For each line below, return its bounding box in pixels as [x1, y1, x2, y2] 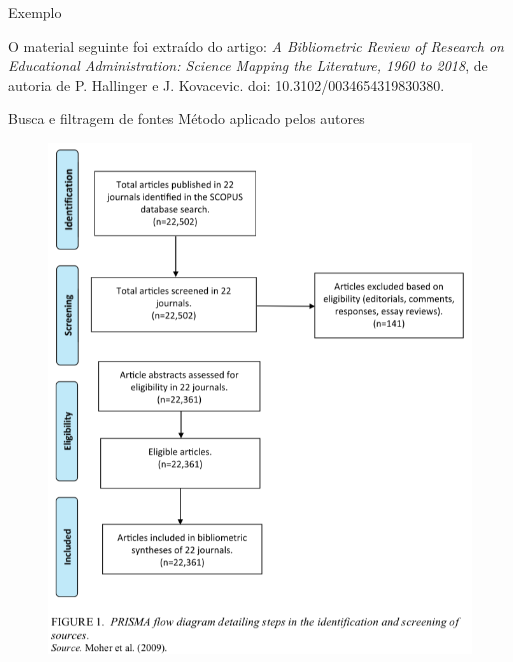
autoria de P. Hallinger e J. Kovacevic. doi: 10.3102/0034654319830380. [8, 74, 445, 95]
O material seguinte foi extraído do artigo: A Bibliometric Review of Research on [8, 35, 504, 56]
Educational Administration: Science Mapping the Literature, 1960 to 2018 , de [8, 55, 488, 76]
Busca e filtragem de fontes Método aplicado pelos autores [8, 108, 365, 129]
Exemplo [8, 2, 62, 22]
